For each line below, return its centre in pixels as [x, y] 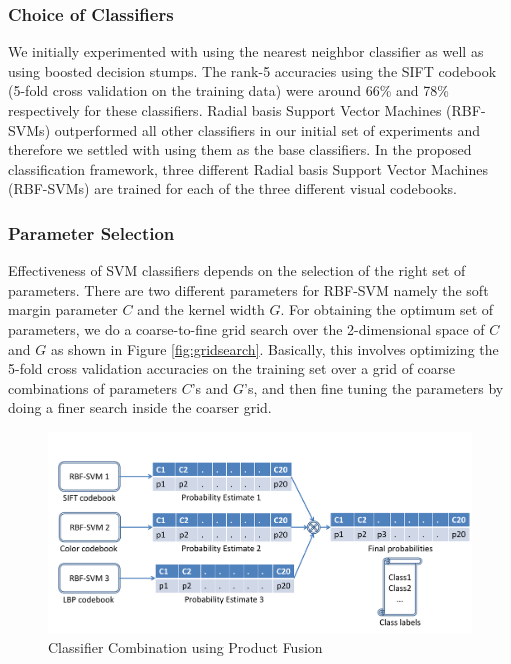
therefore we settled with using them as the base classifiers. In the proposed [240, 149]
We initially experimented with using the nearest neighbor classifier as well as [246, 51]
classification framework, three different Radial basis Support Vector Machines [248, 168]
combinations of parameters [93, 387]
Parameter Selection [91, 232]
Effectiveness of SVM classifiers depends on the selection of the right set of [237, 270]
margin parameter [63, 309]
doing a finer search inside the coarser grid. [140, 407]
